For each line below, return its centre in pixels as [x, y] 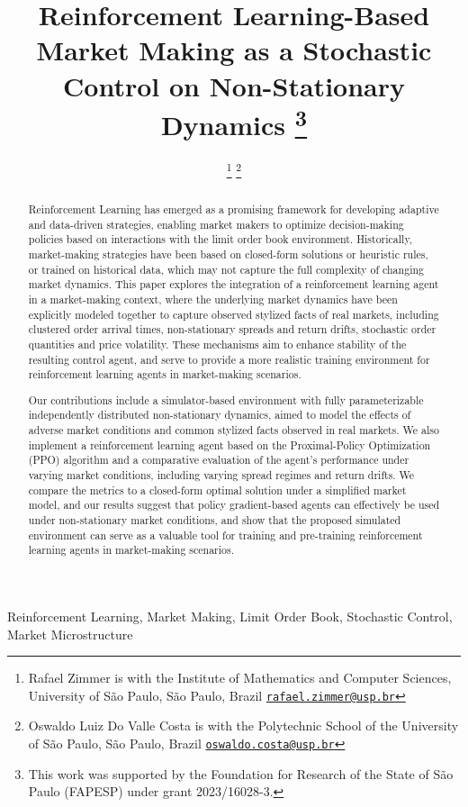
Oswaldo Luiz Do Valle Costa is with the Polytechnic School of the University [243, 725]
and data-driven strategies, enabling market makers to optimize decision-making [216, 224]
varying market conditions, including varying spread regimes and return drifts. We [221, 475]
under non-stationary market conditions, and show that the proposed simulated [215, 520]
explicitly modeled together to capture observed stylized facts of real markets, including [234, 314]
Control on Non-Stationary [234, 85]
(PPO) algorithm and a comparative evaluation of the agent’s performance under [219, 460]
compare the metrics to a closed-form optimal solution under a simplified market [217, 490]
